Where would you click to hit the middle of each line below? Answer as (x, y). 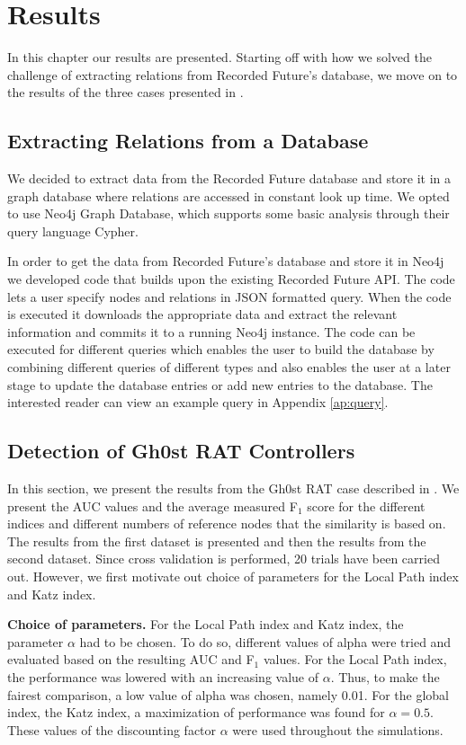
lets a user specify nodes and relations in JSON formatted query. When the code (229, 296)
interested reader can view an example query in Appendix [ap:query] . (198, 402)
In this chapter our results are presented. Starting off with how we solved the (220, 57)
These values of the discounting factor (112, 729)
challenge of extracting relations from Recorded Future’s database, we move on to (233, 74)
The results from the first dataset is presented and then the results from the (217, 541)
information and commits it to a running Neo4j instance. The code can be (211, 331)
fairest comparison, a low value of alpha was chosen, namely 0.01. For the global (228, 694)
